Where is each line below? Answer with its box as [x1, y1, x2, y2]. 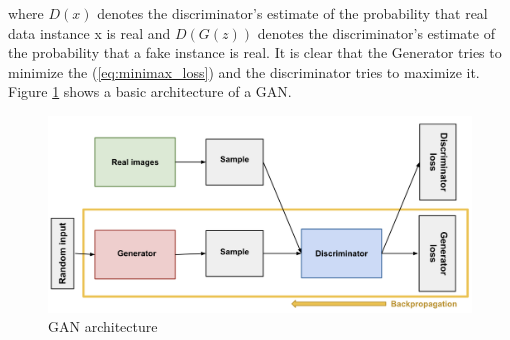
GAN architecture [48, 316, 158, 337]
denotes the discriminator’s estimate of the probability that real [97, 3, 488, 23]
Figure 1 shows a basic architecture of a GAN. [8, 81, 292, 102]
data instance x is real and [8, 22, 171, 43]
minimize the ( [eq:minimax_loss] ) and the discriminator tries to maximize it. [8, 61, 480, 82]
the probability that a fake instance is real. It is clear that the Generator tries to [8, 42, 502, 63]
